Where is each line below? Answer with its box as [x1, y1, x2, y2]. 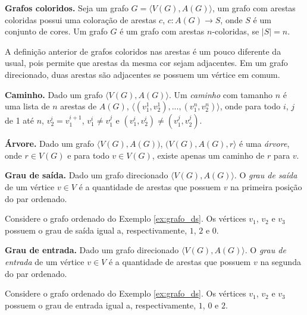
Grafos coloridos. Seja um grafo [5, 2, 129, 14]
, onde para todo [220, 100, 281, 112]
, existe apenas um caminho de [152, 149, 265, 161]
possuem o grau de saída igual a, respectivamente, [5, 223, 187, 236]
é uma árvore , [239, 137, 290, 150]
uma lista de [5, 100, 50, 112]
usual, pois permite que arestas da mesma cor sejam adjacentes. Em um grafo [5, 56, 288, 69]
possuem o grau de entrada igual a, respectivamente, [5, 298, 196, 311]
